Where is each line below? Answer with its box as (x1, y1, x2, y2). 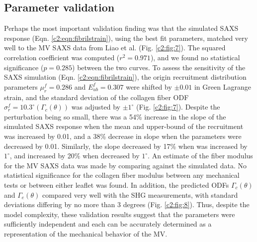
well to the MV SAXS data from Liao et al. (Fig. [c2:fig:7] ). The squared (4, 42, 226, 53)
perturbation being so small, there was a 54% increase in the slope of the (4, 111, 226, 121)
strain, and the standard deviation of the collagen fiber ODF (4, 92, 189, 102)
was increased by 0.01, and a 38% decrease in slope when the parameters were (4, 130, 242, 141)
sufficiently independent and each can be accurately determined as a (4, 219, 212, 229)
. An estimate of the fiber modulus (148, 150, 253, 161)
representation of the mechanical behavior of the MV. (4, 228, 168, 239)
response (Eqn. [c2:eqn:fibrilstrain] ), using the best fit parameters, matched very (4, 32, 248, 43)
